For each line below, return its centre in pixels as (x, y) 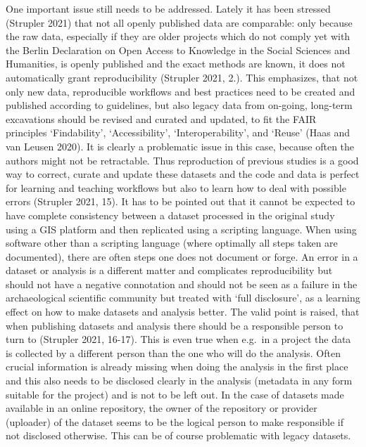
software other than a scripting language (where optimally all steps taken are (172, 243)
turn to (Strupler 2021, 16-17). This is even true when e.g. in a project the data (178, 339)
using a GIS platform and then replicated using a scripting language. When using (181, 229)
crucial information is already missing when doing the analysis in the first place (177, 367)
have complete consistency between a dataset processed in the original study (170, 215)
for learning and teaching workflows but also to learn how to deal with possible (176, 187)
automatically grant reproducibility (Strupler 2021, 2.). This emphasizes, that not (182, 77)
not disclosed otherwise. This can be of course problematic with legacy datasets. (178, 435)
